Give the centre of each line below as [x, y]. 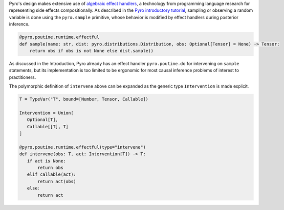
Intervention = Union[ [46, 113]
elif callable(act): [52, 175]
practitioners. [22, 77]
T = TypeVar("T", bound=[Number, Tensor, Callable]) [84, 99]
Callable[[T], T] [48, 127]
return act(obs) [57, 181]
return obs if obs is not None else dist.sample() [91, 51]
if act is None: [46, 161]
